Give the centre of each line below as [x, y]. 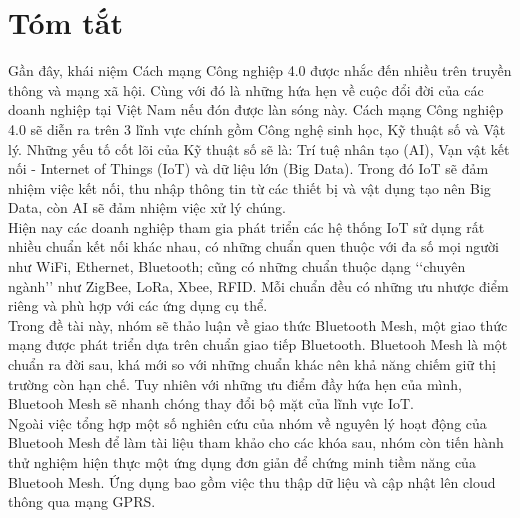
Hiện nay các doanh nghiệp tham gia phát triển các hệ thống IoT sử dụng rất [246, 226]
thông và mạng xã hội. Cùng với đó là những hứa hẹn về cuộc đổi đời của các [246, 89]
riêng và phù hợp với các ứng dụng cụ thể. [138, 305]
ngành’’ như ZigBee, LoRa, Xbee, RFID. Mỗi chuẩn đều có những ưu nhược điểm [258, 285]
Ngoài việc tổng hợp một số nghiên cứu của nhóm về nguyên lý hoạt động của [247, 422]
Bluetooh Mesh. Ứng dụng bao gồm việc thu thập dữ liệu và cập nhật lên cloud [252, 481]
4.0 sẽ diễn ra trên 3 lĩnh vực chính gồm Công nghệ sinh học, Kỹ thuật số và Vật [257, 128]
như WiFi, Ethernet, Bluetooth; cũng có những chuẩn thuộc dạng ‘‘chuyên [237, 266]
